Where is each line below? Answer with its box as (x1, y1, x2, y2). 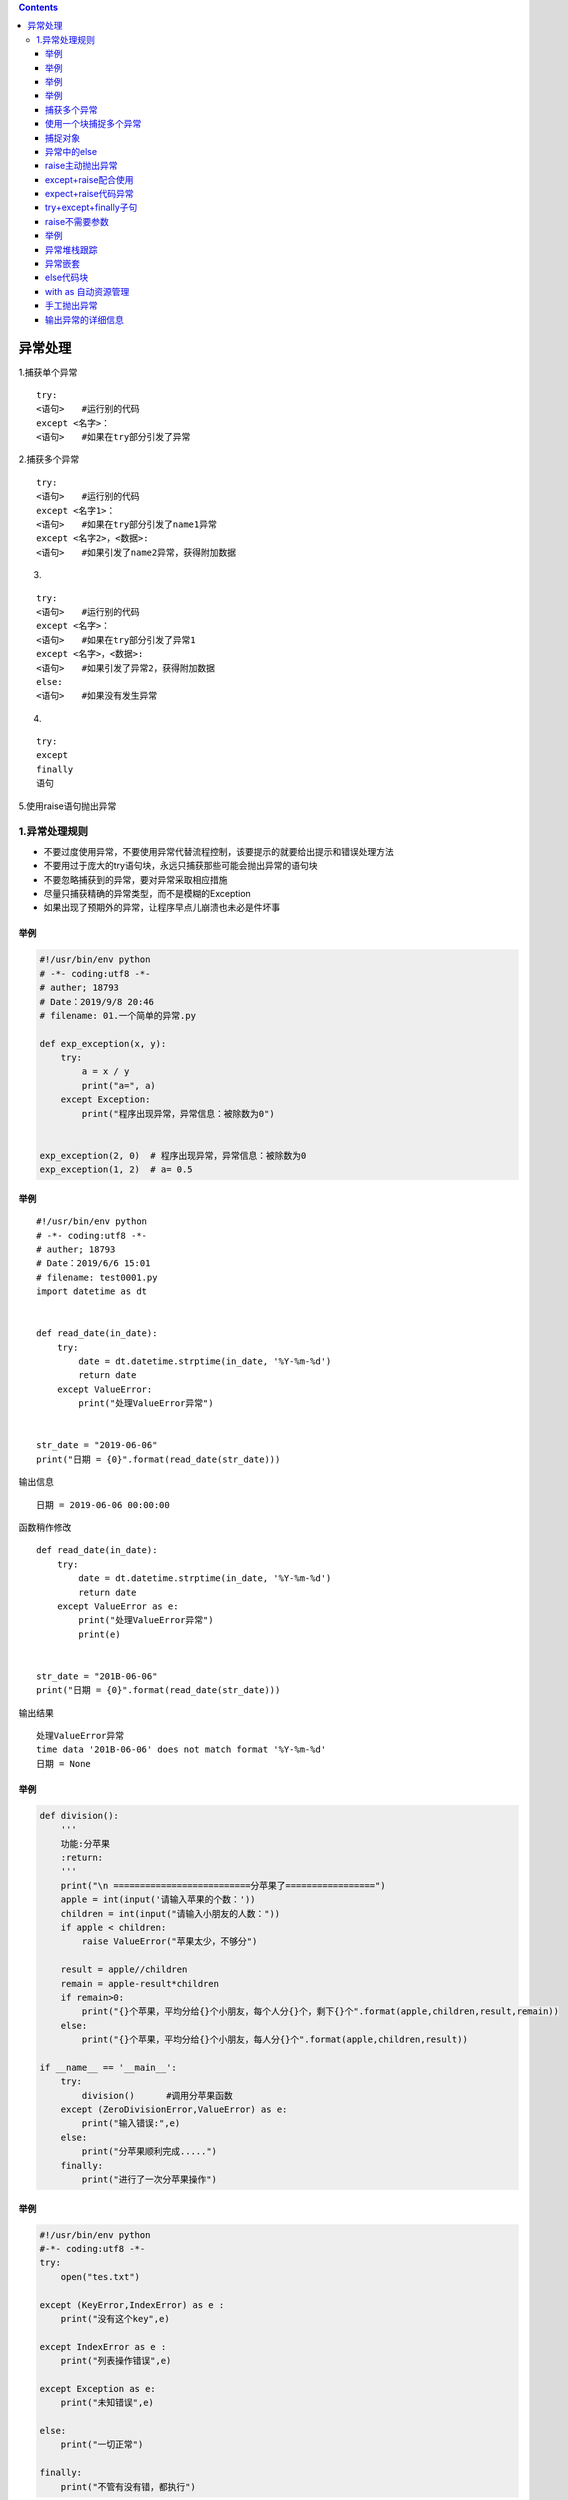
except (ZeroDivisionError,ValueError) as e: (60, 2104, 288, 2115)
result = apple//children (60, 1964, 188, 1975)
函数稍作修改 (18, 1521, 72, 1533)
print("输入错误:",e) (81, 2118, 181, 2129)
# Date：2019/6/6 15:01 (36, 1258, 151, 1269)
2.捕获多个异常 (18, 453, 80, 465)
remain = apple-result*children (60, 1978, 220, 1989)
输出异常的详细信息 (45, 313, 124, 325)
